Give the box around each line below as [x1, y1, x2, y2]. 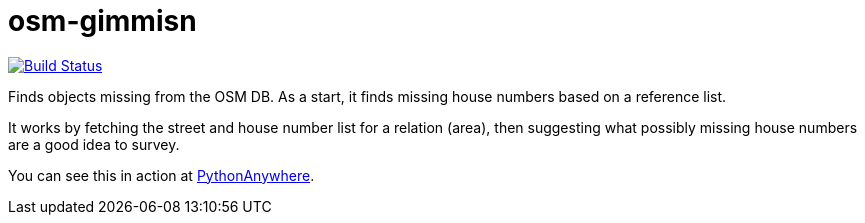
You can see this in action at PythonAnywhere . [8, 166, 315, 184]
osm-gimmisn [8, 4, 197, 38]
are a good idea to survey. [8, 135, 180, 153]
